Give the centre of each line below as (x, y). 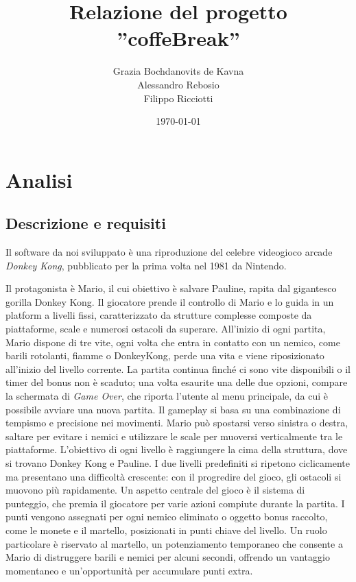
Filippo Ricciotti (178, 98)
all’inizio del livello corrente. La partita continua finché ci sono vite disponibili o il (178, 368)
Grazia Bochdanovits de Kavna (178, 71)
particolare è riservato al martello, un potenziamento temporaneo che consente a (174, 543)
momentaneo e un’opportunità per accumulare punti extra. (129, 570)
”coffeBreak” (178, 38)
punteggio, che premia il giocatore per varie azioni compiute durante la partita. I (175, 503)
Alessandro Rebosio (178, 84)
